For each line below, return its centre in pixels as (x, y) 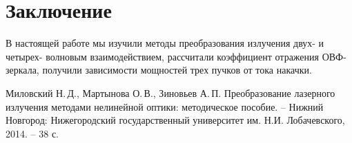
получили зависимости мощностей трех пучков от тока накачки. (177, 70)
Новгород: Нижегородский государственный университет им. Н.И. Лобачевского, (175, 120)
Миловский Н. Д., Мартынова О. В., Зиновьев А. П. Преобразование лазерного (170, 92)
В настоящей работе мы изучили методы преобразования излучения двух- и (165, 43)
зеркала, (22, 70)
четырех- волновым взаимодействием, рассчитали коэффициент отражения (162, 56)
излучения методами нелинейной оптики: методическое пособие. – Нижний (165, 106)
